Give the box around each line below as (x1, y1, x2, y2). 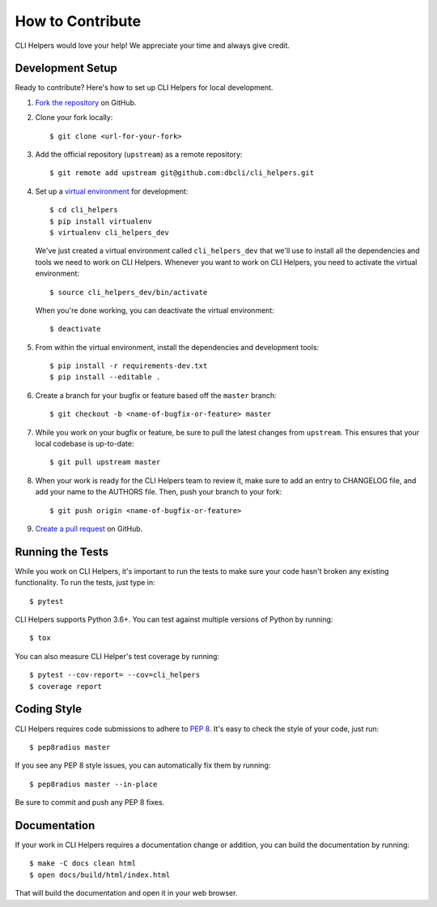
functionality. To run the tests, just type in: (15, 578, 155, 588)
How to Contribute (15, 12, 142, 30)
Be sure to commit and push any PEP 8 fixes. (15, 798, 165, 807)
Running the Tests (15, 545, 109, 558)
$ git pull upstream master (49, 458, 161, 467)
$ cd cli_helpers (49, 205, 118, 215)
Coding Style (15, 702, 83, 717)
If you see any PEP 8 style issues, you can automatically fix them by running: (15, 760, 271, 770)
